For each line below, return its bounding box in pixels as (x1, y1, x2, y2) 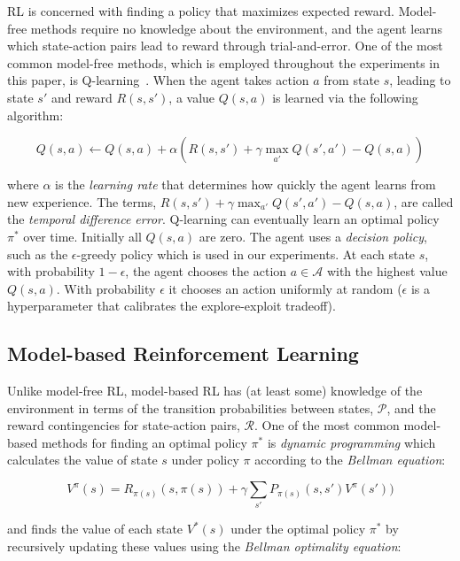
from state (324, 71, 380, 89)
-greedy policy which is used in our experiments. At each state (76, 244, 416, 263)
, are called (394, 192, 454, 211)
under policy (171, 450, 239, 469)
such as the (7, 244, 68, 263)
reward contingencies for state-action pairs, (7, 416, 240, 434)
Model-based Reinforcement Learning (7, 340, 359, 367)
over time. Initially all (23, 227, 142, 245)
